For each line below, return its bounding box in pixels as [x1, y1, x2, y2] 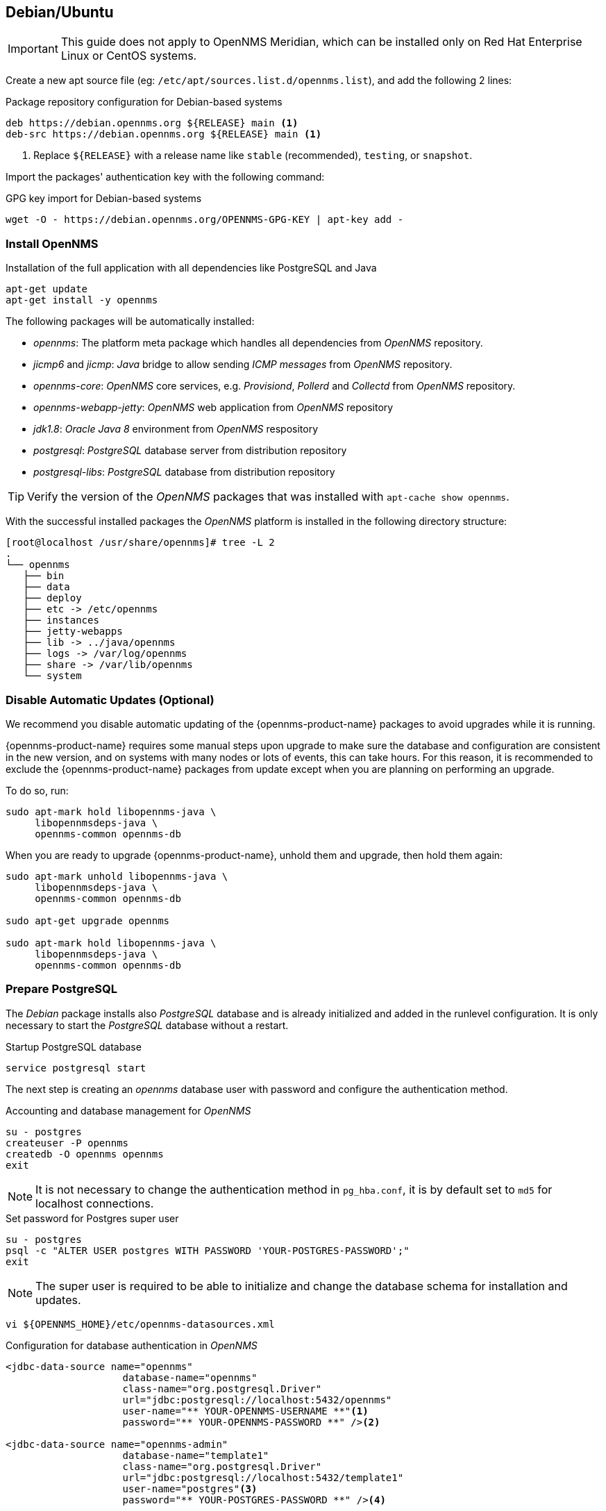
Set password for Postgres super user [6, 1212, 179, 1224]
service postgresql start [6, 1062, 146, 1074]
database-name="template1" [122, 1449, 269, 1461]
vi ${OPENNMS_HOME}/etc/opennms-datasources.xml [6, 1318, 275, 1330]
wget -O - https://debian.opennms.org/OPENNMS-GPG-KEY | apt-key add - [6, 214, 404, 226]
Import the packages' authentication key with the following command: [6, 171, 325, 183]
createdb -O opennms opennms [6, 1148, 164, 1160]
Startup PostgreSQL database [6, 1040, 142, 1053]
